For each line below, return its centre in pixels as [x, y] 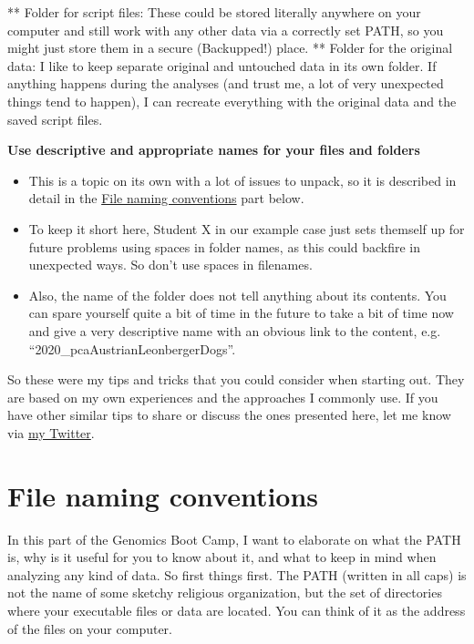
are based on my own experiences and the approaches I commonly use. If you [223, 397]
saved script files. [55, 119]
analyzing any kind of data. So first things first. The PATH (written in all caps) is [237, 574]
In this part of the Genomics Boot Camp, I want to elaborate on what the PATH [234, 539]
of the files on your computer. [90, 628]
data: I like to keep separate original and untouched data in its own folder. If [222, 65]
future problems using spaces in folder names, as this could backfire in [225, 246]
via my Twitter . [51, 432]
